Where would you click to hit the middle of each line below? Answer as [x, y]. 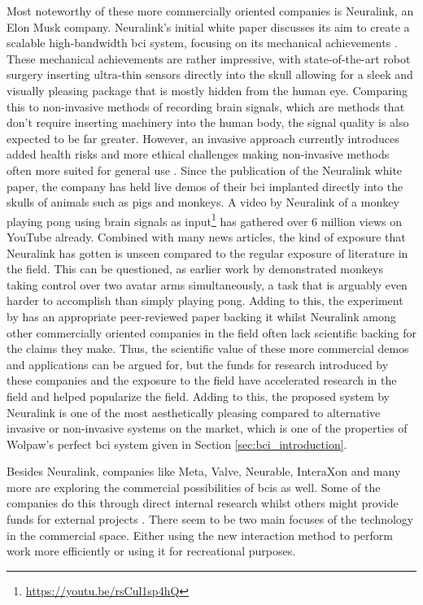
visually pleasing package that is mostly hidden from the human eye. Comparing [207, 90]
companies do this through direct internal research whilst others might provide [203, 503]
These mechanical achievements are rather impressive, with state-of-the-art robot [209, 58]
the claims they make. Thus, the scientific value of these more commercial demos [208, 348]
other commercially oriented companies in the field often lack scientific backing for [211, 332]
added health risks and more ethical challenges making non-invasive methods [198, 154]
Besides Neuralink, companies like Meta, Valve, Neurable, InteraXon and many [204, 471]
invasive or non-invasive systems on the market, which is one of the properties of [207, 428]
